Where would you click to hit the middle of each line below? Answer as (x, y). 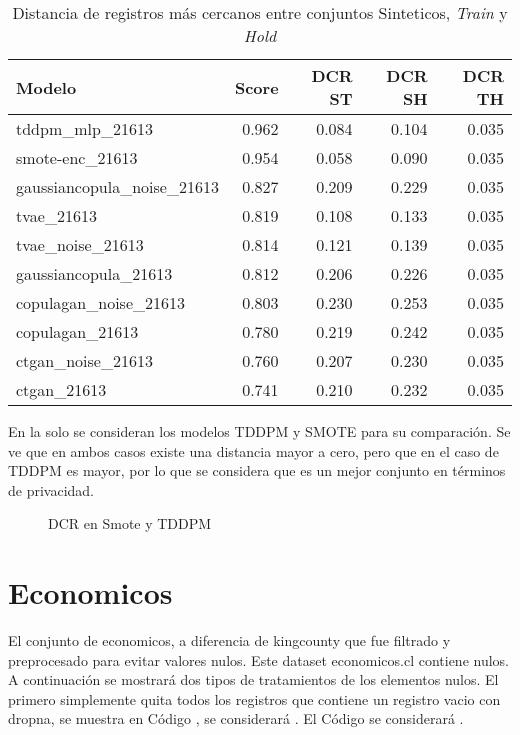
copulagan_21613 (77, 331)
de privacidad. (51, 489)
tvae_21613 (56, 215)
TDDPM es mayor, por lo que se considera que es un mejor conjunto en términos (257, 470)
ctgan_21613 (61, 389)
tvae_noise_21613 (80, 244)
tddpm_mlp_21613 (84, 128)
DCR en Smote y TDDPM (130, 523)
